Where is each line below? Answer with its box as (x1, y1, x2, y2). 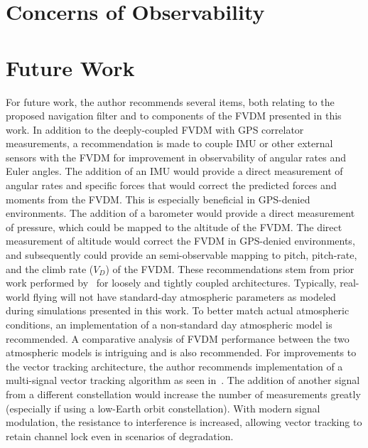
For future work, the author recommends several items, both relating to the (6, 94, 335, 109)
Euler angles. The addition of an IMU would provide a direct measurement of (6, 164, 343, 178)
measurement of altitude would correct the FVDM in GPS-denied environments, (6, 233, 355, 248)
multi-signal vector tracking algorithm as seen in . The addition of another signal (6, 373, 360, 388)
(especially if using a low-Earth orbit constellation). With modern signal (6, 400, 320, 415)
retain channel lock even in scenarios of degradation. (6, 428, 234, 443)
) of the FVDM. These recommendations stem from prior (105, 261, 355, 276)
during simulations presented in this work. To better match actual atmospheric (6, 303, 350, 318)
